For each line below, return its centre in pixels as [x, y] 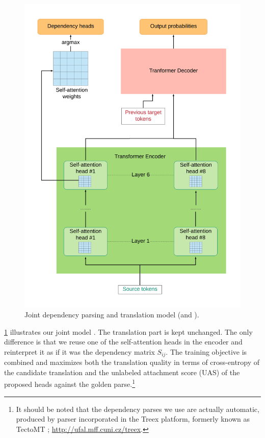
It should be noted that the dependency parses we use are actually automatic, [138, 409]
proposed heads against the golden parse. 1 [70, 383]
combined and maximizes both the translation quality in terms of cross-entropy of [132, 362]
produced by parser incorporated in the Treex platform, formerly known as [133, 419]
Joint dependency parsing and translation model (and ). [112, 314]
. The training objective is [206, 351]
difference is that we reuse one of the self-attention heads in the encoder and [123, 342]
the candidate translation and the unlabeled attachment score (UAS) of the [122, 372]
